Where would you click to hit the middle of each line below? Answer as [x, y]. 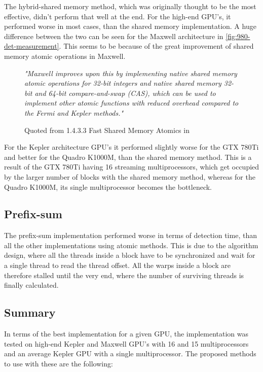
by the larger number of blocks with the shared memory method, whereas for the [130, 176]
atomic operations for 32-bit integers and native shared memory [123, 83]
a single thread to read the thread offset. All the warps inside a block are [117, 265]
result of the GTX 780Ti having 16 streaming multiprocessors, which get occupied [132, 167]
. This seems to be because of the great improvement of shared [156, 46]
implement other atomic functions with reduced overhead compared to [131, 103]
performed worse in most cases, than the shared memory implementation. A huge [130, 26]
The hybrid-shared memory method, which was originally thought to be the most [130, 6]
